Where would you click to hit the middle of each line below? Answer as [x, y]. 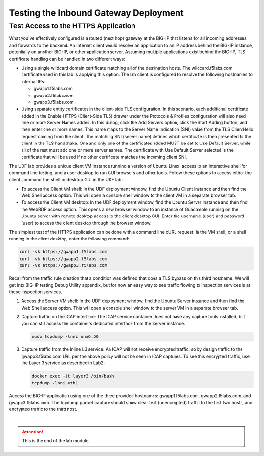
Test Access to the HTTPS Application [72, 26]
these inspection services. [35, 292]
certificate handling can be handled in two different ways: [67, 59]
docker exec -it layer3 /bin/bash [73, 376]
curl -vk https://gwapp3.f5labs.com [63, 265]
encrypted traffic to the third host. [43, 409]
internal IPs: [33, 81]
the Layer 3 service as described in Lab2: [63, 363]
